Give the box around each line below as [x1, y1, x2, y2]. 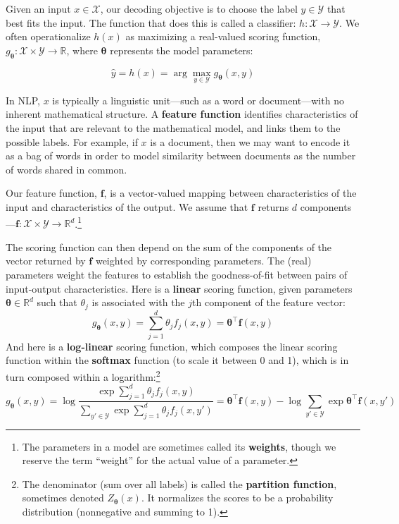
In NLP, [6, 92, 41, 107]
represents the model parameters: [110, 42, 253, 57]
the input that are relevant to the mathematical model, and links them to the [6, 120, 341, 135]
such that [37, 295, 77, 310]
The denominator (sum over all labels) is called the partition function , [22, 476, 337, 491]
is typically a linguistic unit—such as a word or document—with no [52, 92, 344, 107]
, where [66, 42, 98, 57]
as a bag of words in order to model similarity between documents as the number [6, 148, 356, 163]
